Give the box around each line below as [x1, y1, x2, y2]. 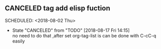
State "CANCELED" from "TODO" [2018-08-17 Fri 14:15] [12, 27, 130, 33]
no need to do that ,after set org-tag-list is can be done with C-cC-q [12, 32, 157, 38]
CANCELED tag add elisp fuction [5, 4, 111, 13]
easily [12, 38, 25, 44]
